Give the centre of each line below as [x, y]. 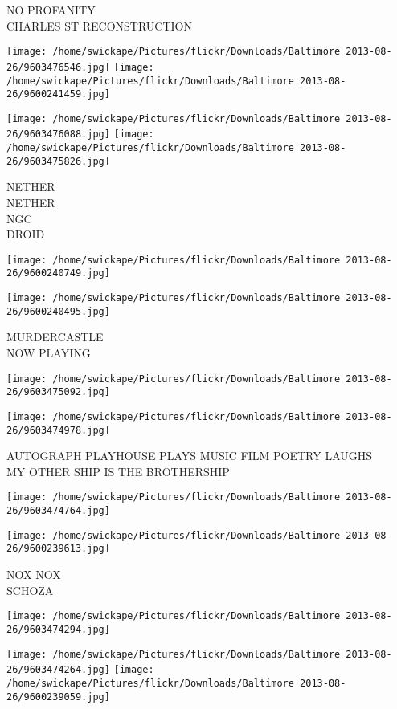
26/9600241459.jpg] [58, 94]
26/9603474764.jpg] [58, 511]
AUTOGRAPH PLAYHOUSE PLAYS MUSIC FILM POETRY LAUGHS [190, 456]
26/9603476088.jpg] [58, 134]
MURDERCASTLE [55, 337]
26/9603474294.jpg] [58, 629]
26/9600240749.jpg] [58, 273]
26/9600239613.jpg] [58, 549]
